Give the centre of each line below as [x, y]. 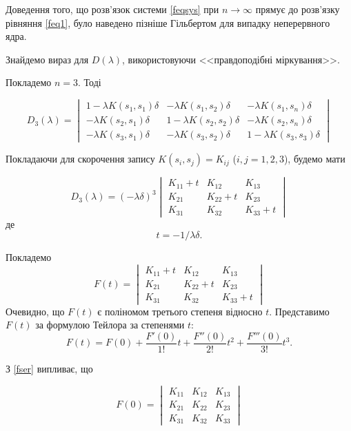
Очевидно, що [35, 311]
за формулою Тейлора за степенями [110, 325]
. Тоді [90, 82]
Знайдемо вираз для [47, 59]
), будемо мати [314, 159]
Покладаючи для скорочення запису [80, 159]
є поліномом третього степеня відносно [180, 311]
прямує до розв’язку [298, 9]
